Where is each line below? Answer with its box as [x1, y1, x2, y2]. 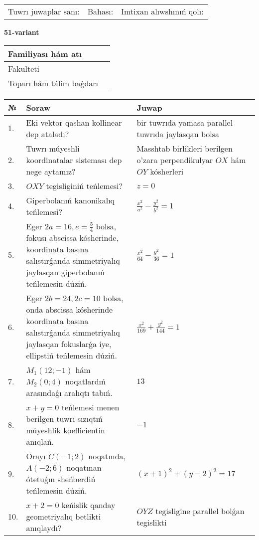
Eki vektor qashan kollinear [26, 116, 122, 128]
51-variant [4, 27, 39, 37]
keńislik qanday [61, 499, 116, 511]
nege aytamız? [26, 165, 76, 177]
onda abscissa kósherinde [26, 304, 113, 316]
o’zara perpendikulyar [136, 154, 213, 166]
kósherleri [150, 165, 184, 177]
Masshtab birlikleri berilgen [136, 142, 233, 154]
